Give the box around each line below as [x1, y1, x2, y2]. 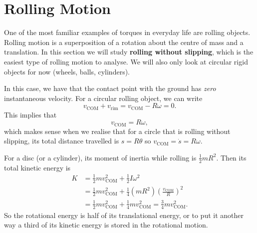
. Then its [216, 152, 247, 162]
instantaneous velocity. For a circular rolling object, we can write [4, 92, 203, 103]
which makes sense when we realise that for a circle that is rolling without [4, 125, 231, 136]
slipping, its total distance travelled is [4, 135, 119, 146]
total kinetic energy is [4, 162, 71, 172]
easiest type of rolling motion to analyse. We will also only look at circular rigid [4, 56, 248, 66]
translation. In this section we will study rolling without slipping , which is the [4, 46, 254, 57]
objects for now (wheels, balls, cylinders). [4, 66, 130, 76]
